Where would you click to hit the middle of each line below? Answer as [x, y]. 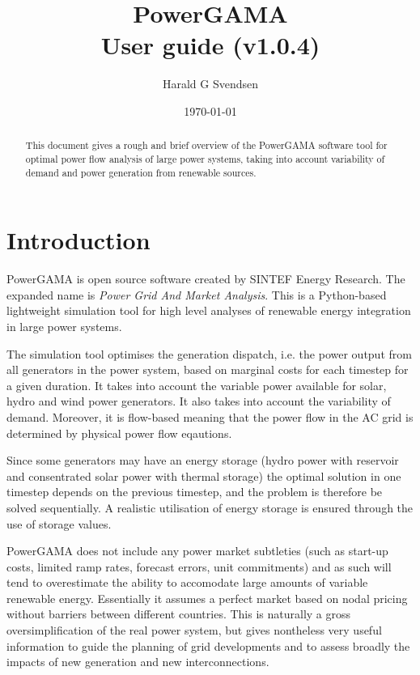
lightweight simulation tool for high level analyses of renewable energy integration [209, 310]
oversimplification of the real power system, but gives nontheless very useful [194, 630]
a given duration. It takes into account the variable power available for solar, [197, 385]
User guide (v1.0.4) [210, 45]
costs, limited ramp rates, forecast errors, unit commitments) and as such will [199, 566]
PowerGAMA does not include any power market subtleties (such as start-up [197, 551]
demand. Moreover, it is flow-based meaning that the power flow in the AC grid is [210, 416]
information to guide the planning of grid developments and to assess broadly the [208, 645]
